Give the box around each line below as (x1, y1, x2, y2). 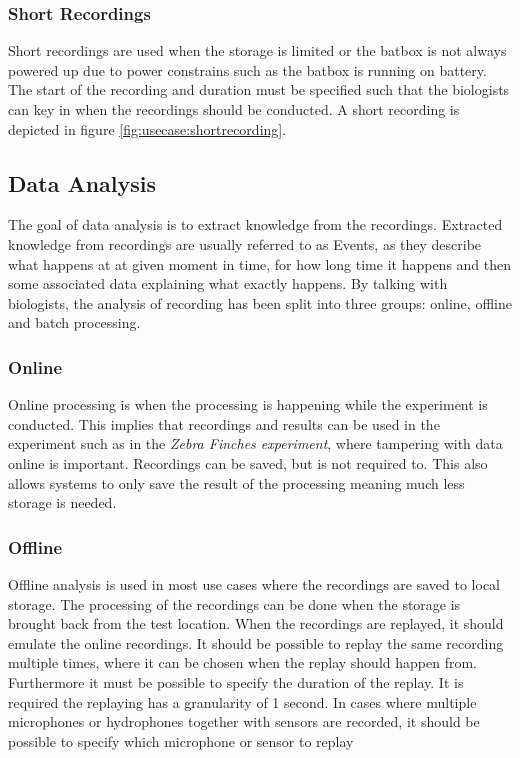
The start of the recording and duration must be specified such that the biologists (8, 79, 510, 100)
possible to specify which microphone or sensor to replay (8, 730, 354, 751)
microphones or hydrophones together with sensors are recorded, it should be (8, 711, 480, 732)
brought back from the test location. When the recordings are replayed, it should (8, 613, 504, 634)
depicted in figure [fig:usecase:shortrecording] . (8, 118, 287, 139)
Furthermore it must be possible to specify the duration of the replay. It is (8, 671, 464, 692)
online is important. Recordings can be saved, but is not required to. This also (8, 452, 488, 473)
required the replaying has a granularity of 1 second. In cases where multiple (8, 691, 477, 712)
